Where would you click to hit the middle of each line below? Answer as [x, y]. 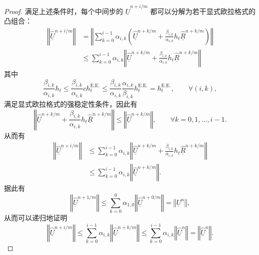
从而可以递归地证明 [36, 218]
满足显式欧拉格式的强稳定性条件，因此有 [71, 104]
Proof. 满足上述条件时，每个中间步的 [64, 11]
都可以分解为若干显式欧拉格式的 [203, 11]
